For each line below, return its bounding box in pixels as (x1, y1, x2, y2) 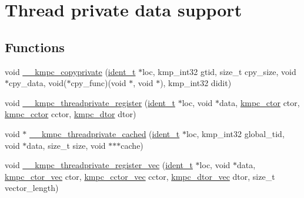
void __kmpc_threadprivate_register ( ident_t (5, 96, 175, 108)
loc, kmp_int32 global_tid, (186, 127, 285, 139)
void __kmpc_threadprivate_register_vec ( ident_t (5, 159, 193, 171)
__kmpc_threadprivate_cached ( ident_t (29, 127, 180, 139)
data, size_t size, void (26, 139, 106, 151)
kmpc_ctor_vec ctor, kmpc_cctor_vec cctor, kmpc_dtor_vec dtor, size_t (5, 170, 275, 182)
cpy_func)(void (71, 77, 126, 89)
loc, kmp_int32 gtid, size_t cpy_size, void (142, 65, 296, 77)
